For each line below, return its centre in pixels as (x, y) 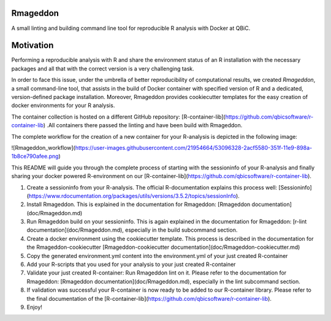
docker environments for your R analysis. (63, 105)
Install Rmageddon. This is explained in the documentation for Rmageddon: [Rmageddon (139, 204)
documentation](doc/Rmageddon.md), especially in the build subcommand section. (132, 230)
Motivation (32, 46)
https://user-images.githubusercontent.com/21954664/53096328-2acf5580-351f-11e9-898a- (194, 147)
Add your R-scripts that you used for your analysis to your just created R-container (131, 264)
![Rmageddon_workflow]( (44, 147)
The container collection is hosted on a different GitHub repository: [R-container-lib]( (119, 117)
